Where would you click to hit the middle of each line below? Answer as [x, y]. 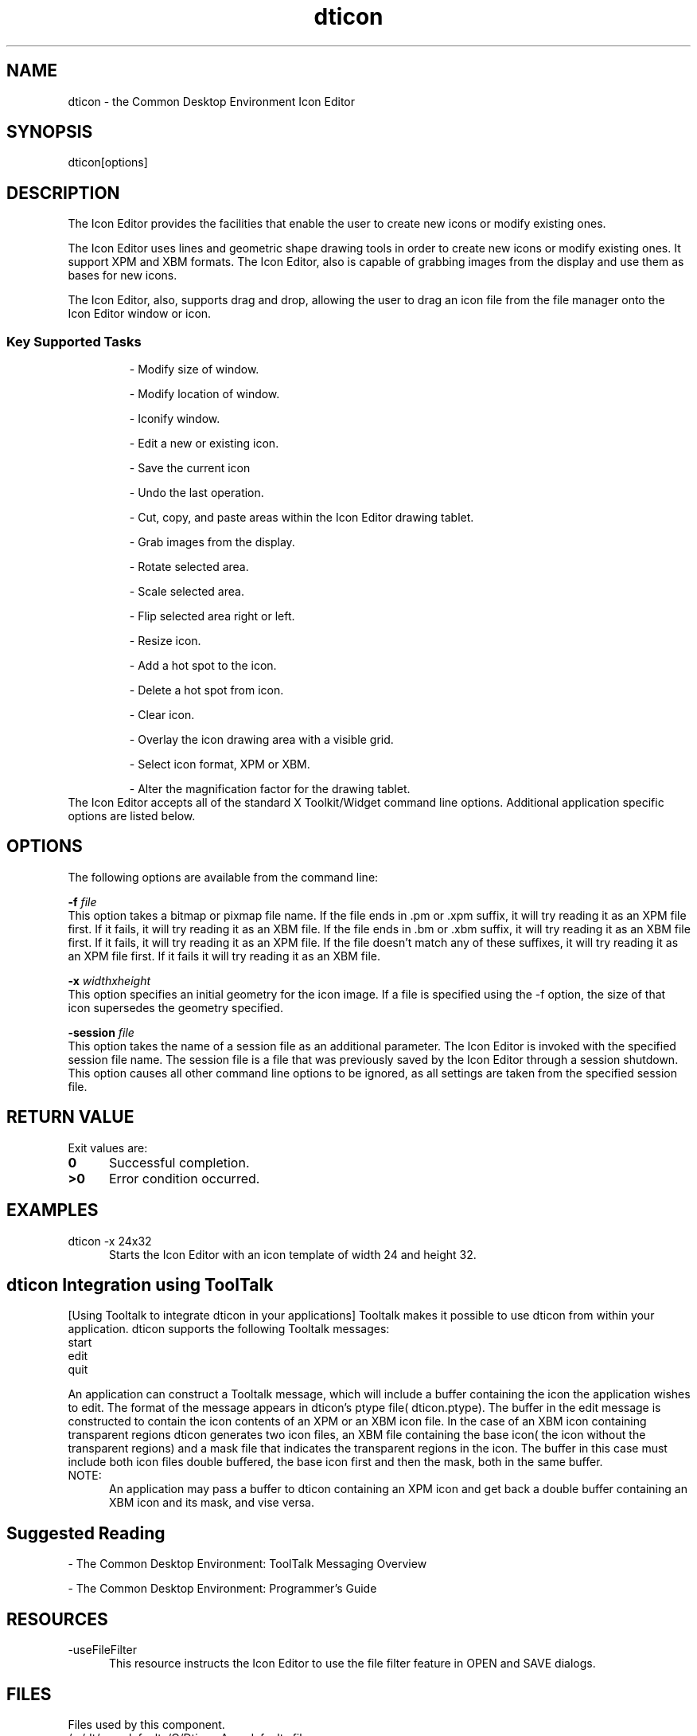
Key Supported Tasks [74, 341]
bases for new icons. [123, 276]
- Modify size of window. [194, 369]
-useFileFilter [102, 1650]
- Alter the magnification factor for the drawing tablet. [270, 789]
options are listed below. [132, 816]
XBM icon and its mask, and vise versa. [212, 1503]
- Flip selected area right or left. [212, 616]
